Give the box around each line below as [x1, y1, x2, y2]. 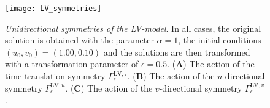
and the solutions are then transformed [103, 45, 250, 58]
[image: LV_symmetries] [5, 4, 102, 13]
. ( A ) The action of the [167, 57, 255, 70]
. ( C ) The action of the [65, 81, 153, 94]
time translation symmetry [5, 70, 106, 82]
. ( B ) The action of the [127, 70, 215, 82]
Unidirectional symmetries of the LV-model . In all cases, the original [5, 21, 261, 34]
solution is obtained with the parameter [5, 34, 154, 46]
